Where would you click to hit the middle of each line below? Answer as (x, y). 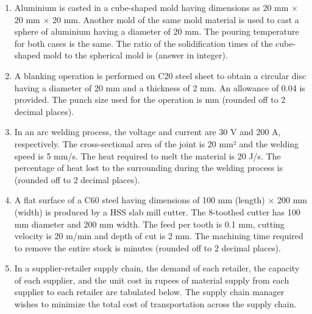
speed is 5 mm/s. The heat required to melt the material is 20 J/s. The (147, 155)
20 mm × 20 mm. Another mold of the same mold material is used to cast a (157, 19)
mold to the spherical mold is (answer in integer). (135, 55)
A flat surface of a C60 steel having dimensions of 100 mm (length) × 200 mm (161, 200)
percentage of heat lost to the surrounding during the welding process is (149, 168)
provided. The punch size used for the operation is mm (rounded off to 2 (150, 99)
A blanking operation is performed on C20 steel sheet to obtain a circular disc (160, 75)
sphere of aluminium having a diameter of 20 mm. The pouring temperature (157, 31)
